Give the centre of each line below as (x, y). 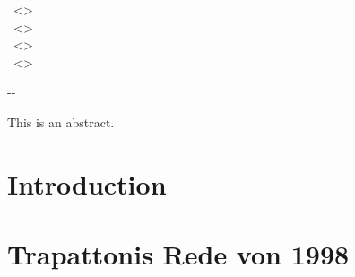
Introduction (87, 183)
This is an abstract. (61, 121)
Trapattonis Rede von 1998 (178, 254)
